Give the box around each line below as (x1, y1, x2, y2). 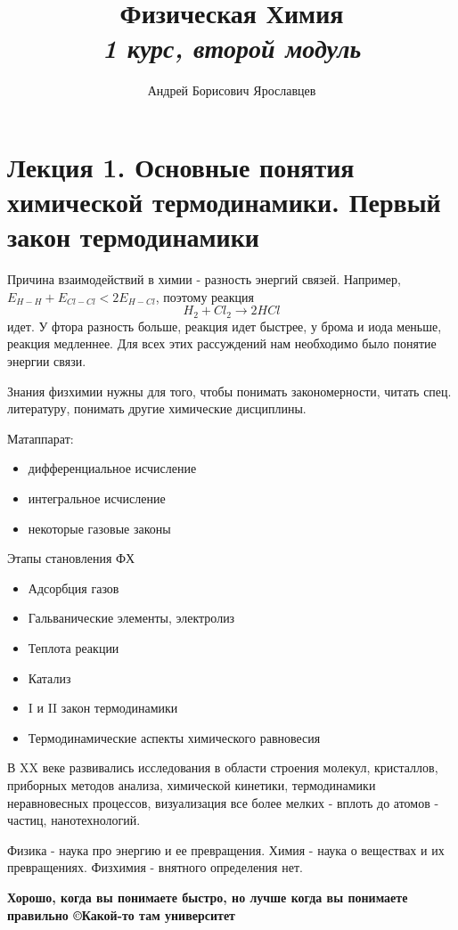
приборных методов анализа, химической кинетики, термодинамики (7, 775, 376, 794)
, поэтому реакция (155, 287, 254, 306)
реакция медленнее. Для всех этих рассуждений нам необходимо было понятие (7, 334, 437, 353)
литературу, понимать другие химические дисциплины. (7, 399, 307, 418)
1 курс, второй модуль (102, 29, 362, 67)
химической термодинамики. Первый (7, 184, 441, 220)
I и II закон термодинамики (28, 698, 178, 717)
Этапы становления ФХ (7, 549, 135, 567)
